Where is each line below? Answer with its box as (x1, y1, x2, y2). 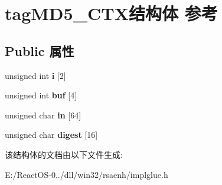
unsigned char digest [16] (5, 128, 98, 141)
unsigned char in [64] (5, 108, 81, 121)
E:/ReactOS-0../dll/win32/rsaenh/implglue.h (5, 168, 168, 180)
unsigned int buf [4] (5, 89, 77, 101)
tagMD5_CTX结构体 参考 (5, 1, 218, 25)
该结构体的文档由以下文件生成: (5, 148, 123, 160)
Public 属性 (5, 41, 74, 60)
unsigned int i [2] (5, 69, 66, 81)
